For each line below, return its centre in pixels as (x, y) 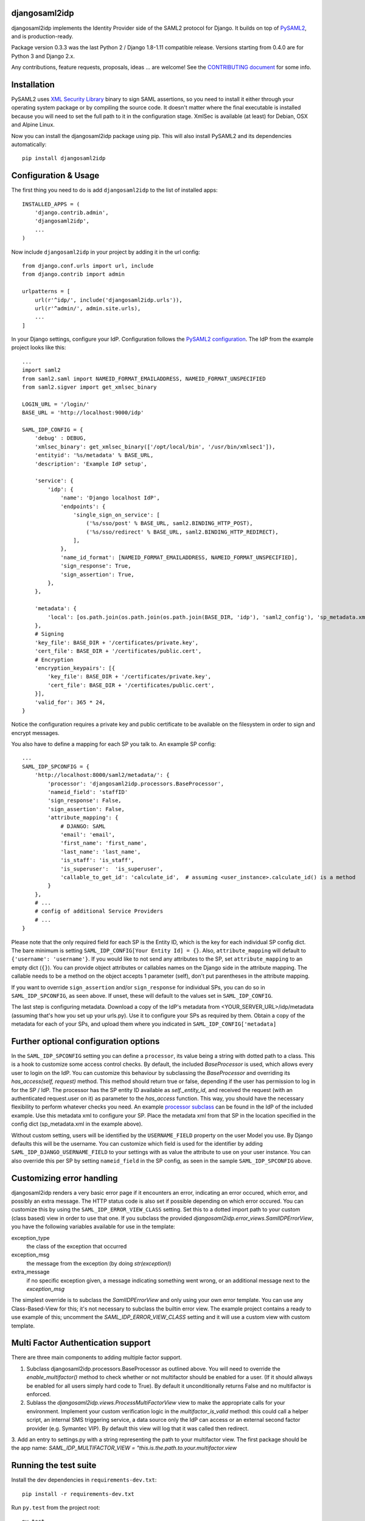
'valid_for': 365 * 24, (70, 702)
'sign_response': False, (85, 801)
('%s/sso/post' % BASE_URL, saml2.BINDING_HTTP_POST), (169, 524)
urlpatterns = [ (46, 291)
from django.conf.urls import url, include (88, 266)
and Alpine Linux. (33, 125)
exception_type (30, 1237)
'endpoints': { (83, 506)
